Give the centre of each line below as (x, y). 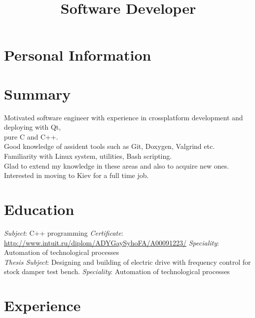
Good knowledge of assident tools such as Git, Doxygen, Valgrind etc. (109, 146)
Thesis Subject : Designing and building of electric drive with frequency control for (127, 262)
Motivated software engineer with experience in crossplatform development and (124, 117)
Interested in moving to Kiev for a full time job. (76, 175)
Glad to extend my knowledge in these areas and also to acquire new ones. (117, 165)
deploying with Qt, (33, 127)
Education (39, 209)
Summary (37, 93)
